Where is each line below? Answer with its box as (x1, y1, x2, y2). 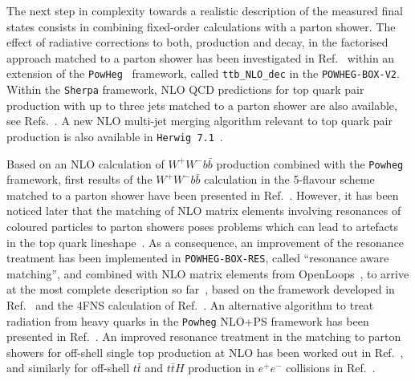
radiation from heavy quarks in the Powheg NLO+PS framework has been (6, 312, 369, 329)
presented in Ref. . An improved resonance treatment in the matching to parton (6, 328, 401, 345)
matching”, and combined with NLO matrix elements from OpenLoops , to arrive (6, 265, 409, 282)
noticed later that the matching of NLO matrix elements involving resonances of (6, 202, 401, 219)
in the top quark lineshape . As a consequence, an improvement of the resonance (6, 233, 405, 250)
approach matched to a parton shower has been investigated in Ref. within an (6, 49, 395, 66)
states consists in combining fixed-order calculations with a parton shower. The (6, 18, 396, 34)
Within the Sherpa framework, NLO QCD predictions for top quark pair (6, 81, 364, 98)
